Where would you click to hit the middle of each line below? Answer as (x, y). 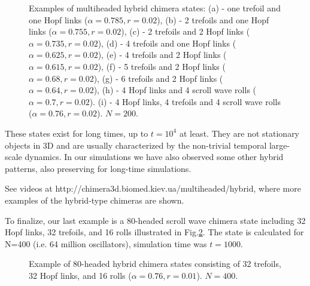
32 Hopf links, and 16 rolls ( (80, 275)
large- (279, 145)
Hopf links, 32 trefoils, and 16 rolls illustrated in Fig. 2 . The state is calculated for (154, 232)
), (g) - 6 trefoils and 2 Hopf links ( (158, 78)
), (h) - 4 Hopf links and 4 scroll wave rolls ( (175, 90)
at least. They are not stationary (239, 133)
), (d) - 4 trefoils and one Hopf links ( (167, 43)
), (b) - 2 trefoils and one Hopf (213, 19)
